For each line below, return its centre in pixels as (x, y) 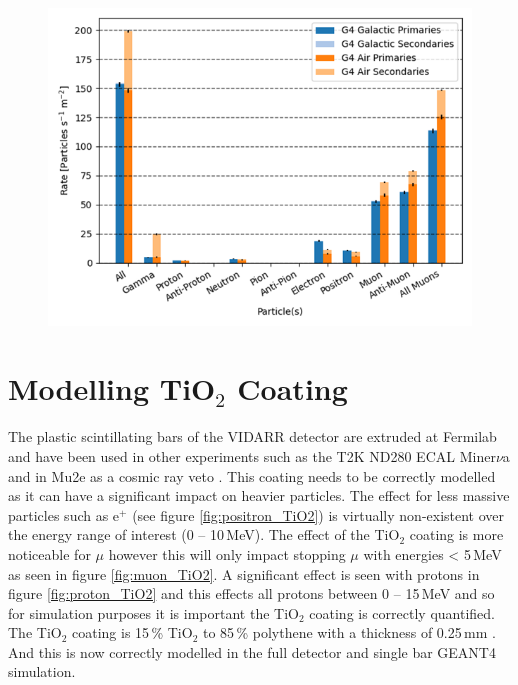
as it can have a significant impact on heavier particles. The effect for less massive (259, 495)
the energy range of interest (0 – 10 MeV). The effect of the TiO (204, 534)
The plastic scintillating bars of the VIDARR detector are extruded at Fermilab (252, 436)
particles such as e (64, 514)
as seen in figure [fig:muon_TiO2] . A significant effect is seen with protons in (244, 573)
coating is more (456, 534)
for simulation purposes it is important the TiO (153, 612)
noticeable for (49, 553)
